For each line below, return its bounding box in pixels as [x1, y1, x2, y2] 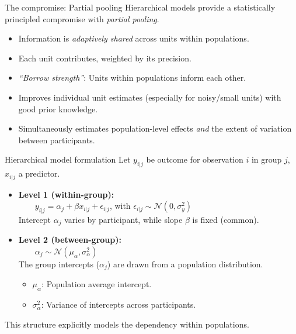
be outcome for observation [146, 153, 243, 166]
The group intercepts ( [18, 258, 100, 270]
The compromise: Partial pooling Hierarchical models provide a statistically [5, 1, 276, 13]
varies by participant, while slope [64, 213, 183, 225]
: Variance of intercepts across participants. [41, 298, 196, 311]
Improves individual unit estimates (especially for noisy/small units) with [18, 91, 281, 103]
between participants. [18, 133, 95, 146]
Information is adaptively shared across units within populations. [18, 32, 249, 44]
